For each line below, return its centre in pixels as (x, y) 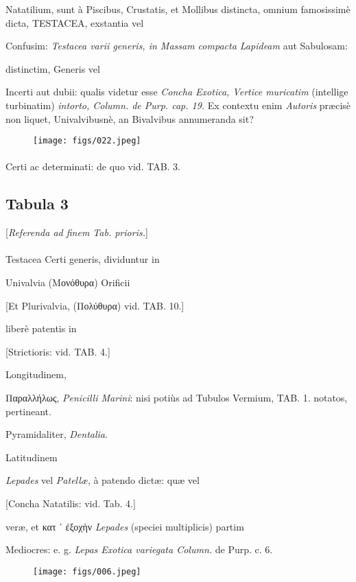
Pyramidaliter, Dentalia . (57, 434)
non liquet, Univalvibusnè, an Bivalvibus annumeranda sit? (130, 118)
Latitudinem (32, 457)
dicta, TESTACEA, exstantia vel (75, 22)
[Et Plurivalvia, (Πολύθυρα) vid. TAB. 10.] (95, 305)
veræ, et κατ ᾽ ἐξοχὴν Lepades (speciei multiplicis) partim (125, 526)
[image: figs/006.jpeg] (87, 571)
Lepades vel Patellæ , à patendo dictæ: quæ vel (103, 480)
